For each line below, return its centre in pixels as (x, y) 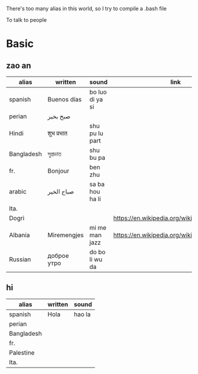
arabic (18, 191)
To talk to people (27, 20)
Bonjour (58, 171)
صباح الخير (61, 191)
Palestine (22, 352)
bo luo (98, 92)
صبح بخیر (59, 116)
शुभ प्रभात (57, 133)
